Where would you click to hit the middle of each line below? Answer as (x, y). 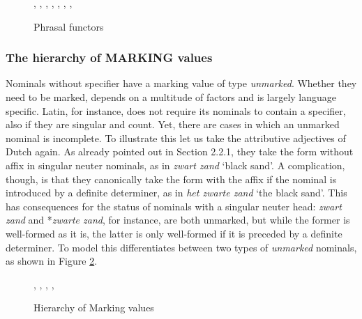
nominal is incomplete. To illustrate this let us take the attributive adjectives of (176, 138)
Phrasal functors (69, 26)
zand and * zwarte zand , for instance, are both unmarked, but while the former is (178, 220)
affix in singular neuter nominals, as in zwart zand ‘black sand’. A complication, (175, 165)
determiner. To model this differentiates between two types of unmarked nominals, (181, 247)
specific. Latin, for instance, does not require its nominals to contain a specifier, (176, 110)
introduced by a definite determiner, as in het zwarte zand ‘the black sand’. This (176, 193)
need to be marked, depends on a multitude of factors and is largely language (171, 97)
